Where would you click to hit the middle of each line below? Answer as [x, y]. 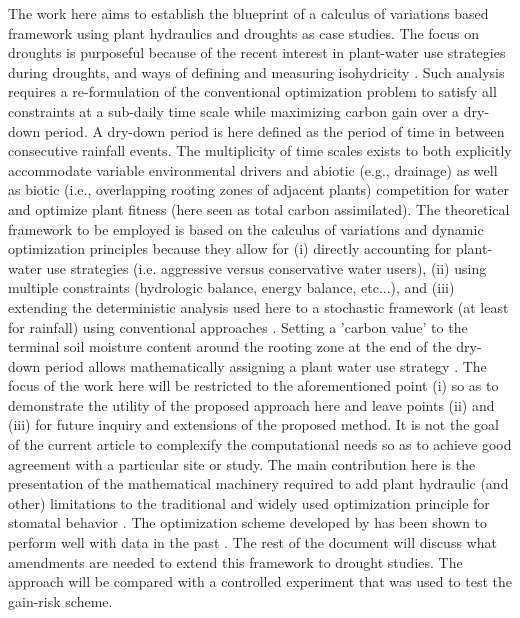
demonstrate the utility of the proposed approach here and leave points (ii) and [251, 404]
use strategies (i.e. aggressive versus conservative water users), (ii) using [266, 267]
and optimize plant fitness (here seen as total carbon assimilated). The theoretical [259, 208]
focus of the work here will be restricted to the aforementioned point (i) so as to [253, 385]
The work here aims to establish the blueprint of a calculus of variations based [248, 13]
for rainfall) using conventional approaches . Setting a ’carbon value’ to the [238, 326]
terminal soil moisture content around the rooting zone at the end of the [230, 346]
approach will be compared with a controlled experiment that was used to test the [260, 581]
